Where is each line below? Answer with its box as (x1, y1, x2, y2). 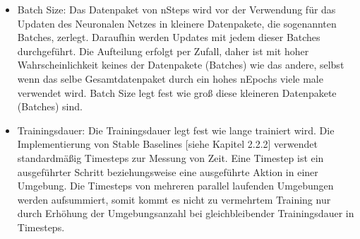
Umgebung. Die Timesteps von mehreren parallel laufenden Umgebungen (17, 178, 334, 193)
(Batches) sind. (17, 99, 83, 114)
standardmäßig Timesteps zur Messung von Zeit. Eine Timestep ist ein (17, 150, 324, 165)
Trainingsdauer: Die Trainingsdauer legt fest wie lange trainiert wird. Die (17, 122, 335, 137)
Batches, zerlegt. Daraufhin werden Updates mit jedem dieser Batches (17, 30, 320, 45)
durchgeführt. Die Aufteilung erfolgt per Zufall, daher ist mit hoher (17, 43, 309, 58)
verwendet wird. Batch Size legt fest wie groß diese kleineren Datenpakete (17, 85, 337, 100)
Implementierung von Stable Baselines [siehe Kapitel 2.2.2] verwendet (17, 136, 318, 151)
